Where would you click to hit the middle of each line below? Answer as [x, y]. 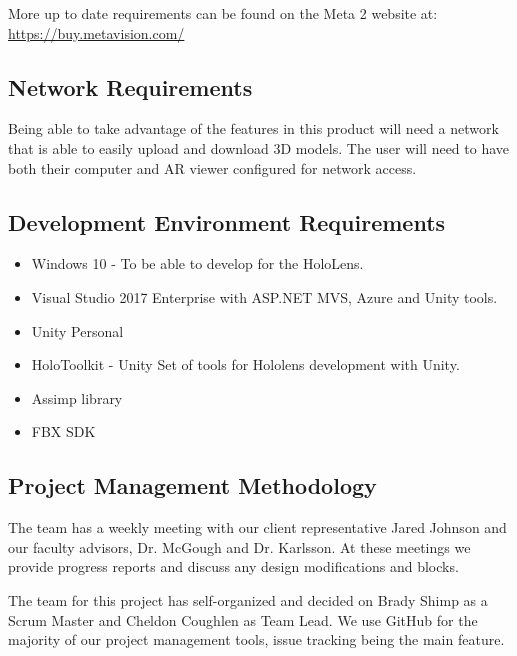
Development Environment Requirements [227, 221]
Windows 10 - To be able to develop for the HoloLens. [197, 263]
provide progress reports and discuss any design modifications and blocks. [233, 566]
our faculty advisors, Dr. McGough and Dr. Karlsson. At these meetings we [239, 546]
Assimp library [77, 397]
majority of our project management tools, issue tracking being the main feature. [256, 639]
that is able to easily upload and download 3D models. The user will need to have [259, 147]
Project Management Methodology [192, 485]
